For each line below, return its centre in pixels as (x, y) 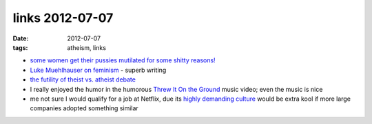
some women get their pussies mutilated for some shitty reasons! (123, 60)
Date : (21, 38)
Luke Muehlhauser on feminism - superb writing (98, 70)
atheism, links (87, 47)
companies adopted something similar (84, 108)
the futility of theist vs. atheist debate (83, 79)
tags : (20, 47)
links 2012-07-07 (63, 18)
